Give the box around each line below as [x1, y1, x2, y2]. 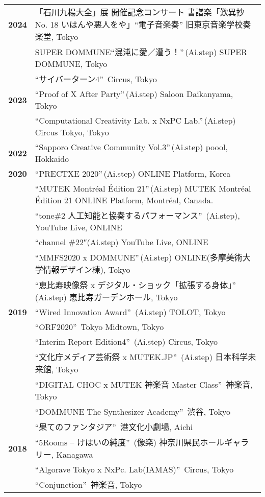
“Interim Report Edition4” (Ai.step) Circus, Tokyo [35, 336, 218, 347]
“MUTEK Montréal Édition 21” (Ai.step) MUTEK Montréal [35, 182, 251, 194]
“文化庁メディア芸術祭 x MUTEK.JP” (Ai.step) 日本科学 [35, 351, 248, 363]
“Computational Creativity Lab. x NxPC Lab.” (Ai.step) [35, 114, 236, 126]
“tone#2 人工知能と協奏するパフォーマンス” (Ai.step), [35, 209, 240, 221]
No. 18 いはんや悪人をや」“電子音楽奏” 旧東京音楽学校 [35, 18, 243, 30]
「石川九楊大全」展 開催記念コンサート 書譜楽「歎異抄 [35, 6, 245, 18]
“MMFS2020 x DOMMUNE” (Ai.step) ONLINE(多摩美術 [35, 251, 243, 263]
